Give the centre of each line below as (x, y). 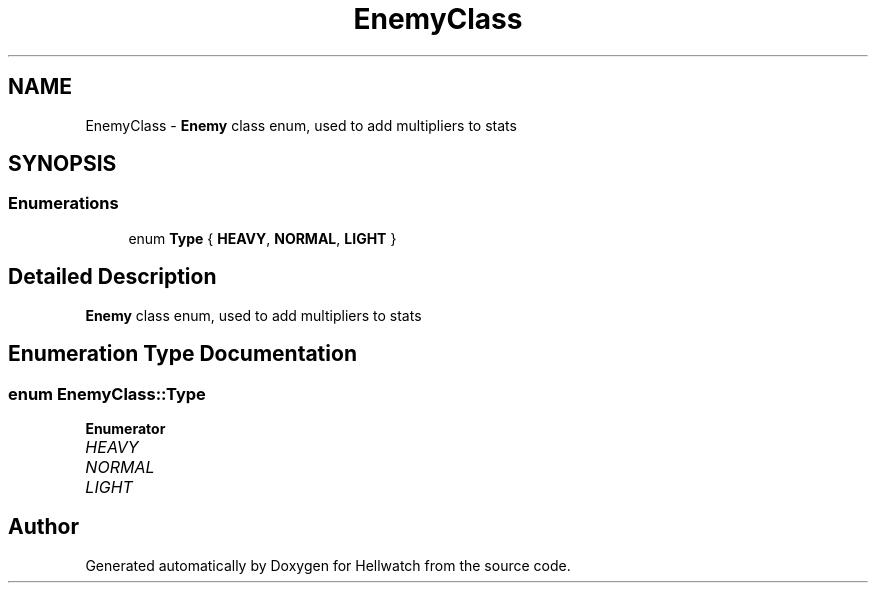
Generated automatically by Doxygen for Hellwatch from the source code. (328, 565)
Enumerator (125, 428)
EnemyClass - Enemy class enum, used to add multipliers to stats (301, 125)
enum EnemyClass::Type (107, 393)
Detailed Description (112, 277)
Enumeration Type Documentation (182, 354)
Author (43, 527)
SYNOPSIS (62, 164)
